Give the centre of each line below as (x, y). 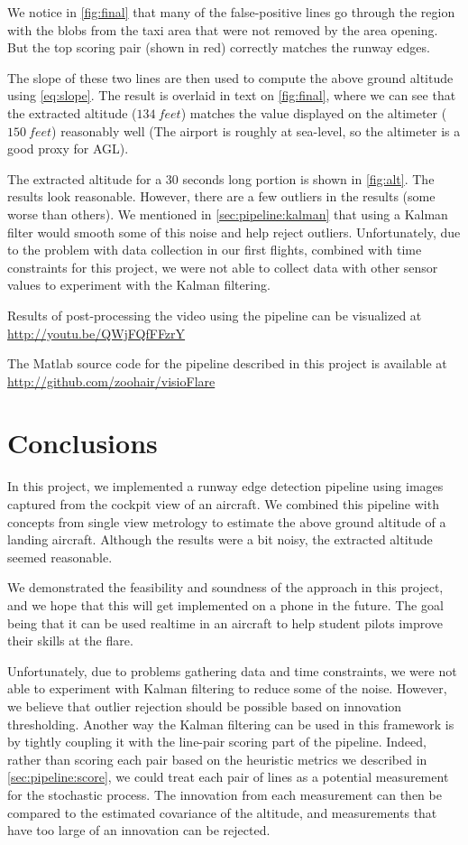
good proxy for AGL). (68, 149)
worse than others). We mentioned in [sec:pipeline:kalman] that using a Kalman (228, 214)
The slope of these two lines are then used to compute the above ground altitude (230, 77)
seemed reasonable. (60, 557)
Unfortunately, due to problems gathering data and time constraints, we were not (232, 670)
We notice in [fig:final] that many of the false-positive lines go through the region (231, 12)
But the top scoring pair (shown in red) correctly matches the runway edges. (219, 47)
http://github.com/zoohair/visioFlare (111, 381)
